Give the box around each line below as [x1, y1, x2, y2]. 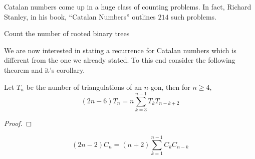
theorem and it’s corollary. [4, 64, 85, 75]
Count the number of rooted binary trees [4, 28, 130, 39]
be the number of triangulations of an [26, 81, 142, 92]
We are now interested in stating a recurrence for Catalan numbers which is [4, 45, 236, 55]
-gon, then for [148, 81, 190, 92]
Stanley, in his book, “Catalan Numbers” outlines [4, 11, 156, 22]
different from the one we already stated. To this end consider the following [4, 55, 235, 65]
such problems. [171, 11, 216, 22]
